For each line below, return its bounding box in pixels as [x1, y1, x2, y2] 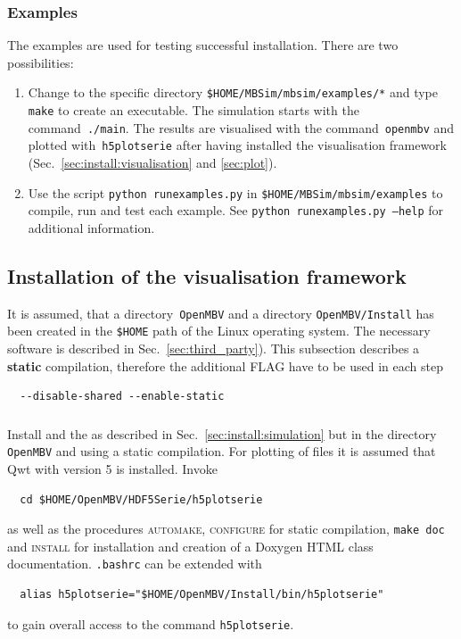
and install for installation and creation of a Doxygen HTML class [7, 536, 374, 555]
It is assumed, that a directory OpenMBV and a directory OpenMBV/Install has [7, 303, 434, 322]
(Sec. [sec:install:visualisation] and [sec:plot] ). [28, 154, 277, 172]
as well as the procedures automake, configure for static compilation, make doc [7, 519, 445, 538]
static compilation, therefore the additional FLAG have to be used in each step [7, 356, 443, 375]
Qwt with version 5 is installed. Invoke [7, 460, 218, 477]
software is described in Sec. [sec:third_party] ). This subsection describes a [7, 339, 420, 358]
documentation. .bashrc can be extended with [7, 554, 262, 573]
